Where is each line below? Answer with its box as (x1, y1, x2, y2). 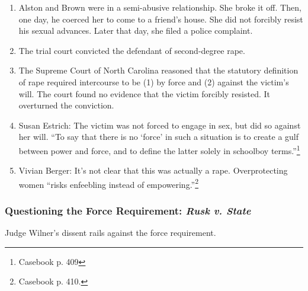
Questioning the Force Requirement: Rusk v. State (5, 203, 251, 218)
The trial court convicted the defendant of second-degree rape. (18, 44, 245, 56)
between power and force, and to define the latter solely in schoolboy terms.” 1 (18, 142, 300, 156)
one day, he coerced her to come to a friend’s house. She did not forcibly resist (18, 12, 303, 25)
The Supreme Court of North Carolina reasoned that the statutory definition (18, 64, 299, 76)
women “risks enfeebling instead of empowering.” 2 (18, 176, 199, 190)
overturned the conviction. (18, 99, 114, 111)
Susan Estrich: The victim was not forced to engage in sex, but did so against (18, 119, 301, 131)
